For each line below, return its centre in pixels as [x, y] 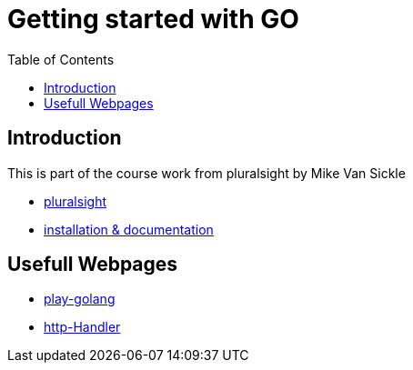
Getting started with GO [153, 19]
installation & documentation [129, 229]
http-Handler [82, 327]
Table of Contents [61, 59]
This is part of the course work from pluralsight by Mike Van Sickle [206, 173]
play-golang [80, 299]
